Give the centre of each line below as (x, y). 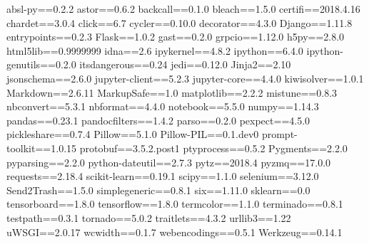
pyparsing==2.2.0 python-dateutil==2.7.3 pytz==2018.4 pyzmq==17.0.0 (169, 162)
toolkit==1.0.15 (42, 148)
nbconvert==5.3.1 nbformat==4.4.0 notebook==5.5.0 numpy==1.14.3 (163, 106)
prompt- (279, 134)
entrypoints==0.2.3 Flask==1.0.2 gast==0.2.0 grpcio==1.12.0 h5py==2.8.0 (176, 37)
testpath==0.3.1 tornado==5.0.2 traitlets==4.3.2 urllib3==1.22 (149, 217)
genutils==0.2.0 (41, 64)
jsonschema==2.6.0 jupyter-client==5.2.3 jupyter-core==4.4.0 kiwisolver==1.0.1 (185, 78)
